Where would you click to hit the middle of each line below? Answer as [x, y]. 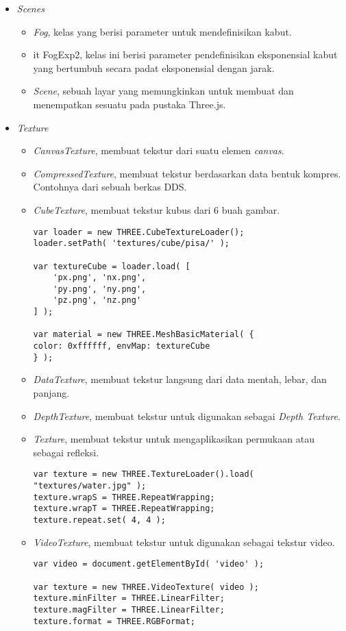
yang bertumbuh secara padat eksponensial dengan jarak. [154, 67]
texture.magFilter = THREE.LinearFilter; [129, 609]
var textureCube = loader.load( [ [112, 266]
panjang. [51, 393]
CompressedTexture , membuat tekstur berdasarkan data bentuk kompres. [187, 173]
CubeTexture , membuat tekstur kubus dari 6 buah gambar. [157, 209]
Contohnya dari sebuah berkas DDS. [110, 187]
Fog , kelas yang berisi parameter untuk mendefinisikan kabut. [162, 31]
